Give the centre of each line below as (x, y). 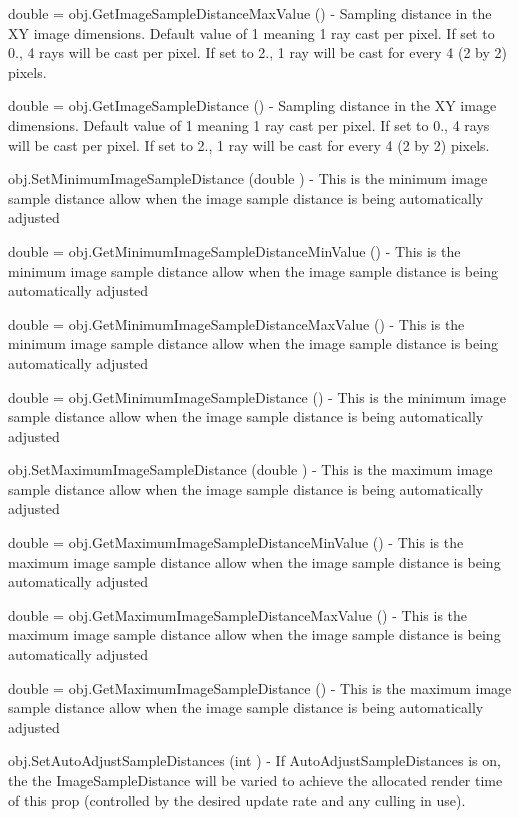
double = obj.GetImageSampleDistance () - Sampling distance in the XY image (252, 105)
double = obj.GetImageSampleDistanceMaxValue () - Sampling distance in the (250, 13)
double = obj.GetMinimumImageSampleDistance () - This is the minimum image (257, 396)
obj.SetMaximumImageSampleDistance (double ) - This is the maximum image (250, 469)
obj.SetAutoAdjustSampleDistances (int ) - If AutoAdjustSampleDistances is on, (254, 760)
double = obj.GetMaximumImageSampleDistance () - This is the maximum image (260, 687)
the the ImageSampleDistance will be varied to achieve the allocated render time (255, 780)
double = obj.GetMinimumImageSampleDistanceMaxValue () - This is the (236, 323)
